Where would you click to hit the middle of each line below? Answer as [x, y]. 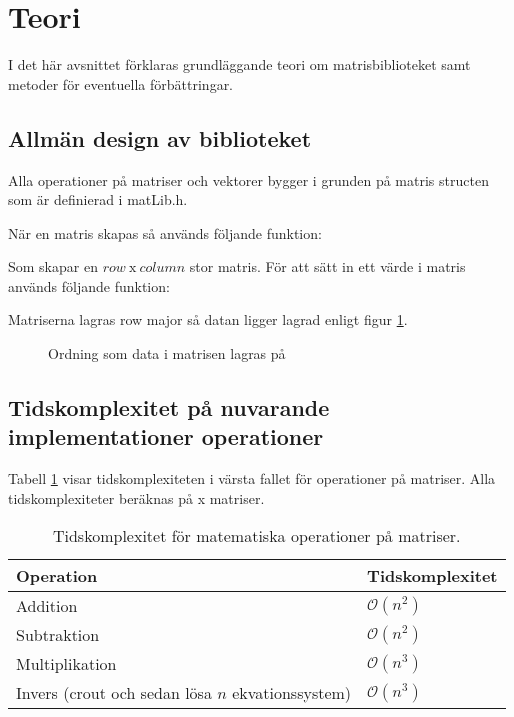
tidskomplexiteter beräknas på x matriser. [136, 497]
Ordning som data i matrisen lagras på [167, 353]
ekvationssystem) [292, 693]
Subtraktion [58, 635]
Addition [47, 606]
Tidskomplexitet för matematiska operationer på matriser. [256, 536]
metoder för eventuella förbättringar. [121, 83]
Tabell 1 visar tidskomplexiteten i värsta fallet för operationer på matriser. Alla [252, 478]
